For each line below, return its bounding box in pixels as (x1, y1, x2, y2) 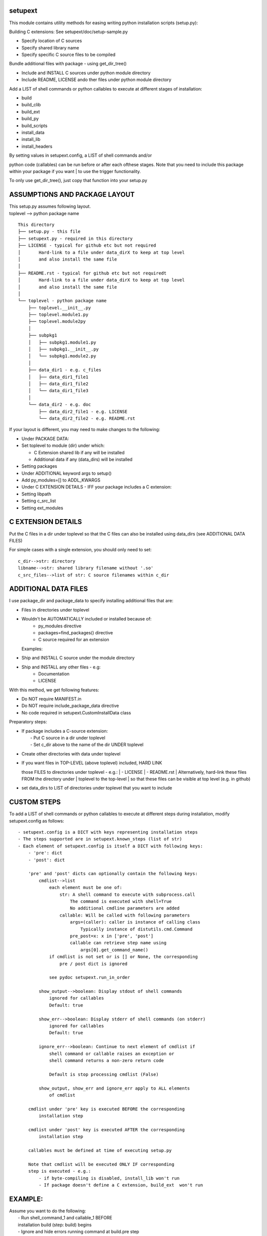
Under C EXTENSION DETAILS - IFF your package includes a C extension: (21, 484, 172, 490)
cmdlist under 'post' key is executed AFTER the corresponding (28, 1127, 185, 1132)
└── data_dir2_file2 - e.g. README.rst (39, 415, 135, 421)
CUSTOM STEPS (9, 798, 61, 806)
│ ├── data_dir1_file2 (28, 381, 89, 387)
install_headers (21, 143, 53, 149)
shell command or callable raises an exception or (49, 1051, 175, 1057)
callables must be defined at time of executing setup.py (28, 1148, 172, 1153)
